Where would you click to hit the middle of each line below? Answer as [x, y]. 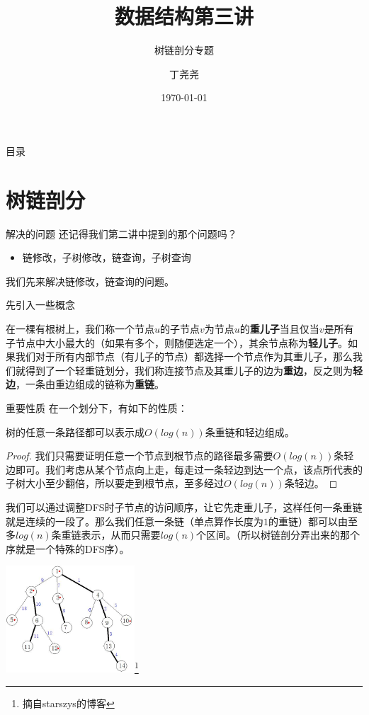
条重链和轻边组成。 [250, 431]
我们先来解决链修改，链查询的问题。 [90, 281]
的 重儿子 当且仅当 [279, 328]
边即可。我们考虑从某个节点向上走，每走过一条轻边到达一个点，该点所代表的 [184, 469]
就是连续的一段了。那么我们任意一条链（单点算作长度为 [135, 521]
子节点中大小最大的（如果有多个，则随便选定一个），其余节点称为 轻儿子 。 [177, 342]
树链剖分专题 [184, 50]
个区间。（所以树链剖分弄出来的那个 [278, 535]
